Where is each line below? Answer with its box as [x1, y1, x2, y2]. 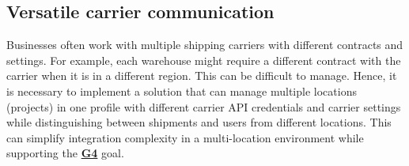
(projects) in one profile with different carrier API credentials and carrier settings [6, 98, 401, 115]
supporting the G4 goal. [6, 145, 124, 161]
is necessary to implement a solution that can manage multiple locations [6, 82, 357, 99]
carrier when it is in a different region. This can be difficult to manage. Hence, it [6, 67, 397, 84]
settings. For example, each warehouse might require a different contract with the [6, 51, 401, 68]
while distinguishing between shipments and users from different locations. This [6, 114, 392, 130]
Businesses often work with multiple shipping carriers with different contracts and [6, 36, 403, 53]
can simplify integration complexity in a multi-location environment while [6, 129, 364, 145]
